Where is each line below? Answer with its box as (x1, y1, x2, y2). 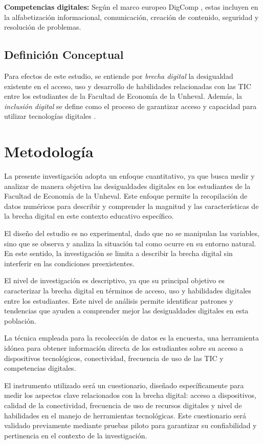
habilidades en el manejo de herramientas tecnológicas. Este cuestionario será (4, 410, 246, 420)
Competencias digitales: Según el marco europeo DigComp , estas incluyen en (4, 2, 258, 12)
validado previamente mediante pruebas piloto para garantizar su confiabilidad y (4, 420, 257, 431)
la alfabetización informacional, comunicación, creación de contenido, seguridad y (4, 11, 259, 22)
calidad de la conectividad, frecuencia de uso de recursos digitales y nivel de (4, 399, 242, 410)
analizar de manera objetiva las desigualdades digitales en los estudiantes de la (4, 180, 251, 191)
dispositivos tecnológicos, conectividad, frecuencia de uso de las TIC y (4, 352, 224, 363)
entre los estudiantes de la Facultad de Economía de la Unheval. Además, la (4, 91, 243, 101)
